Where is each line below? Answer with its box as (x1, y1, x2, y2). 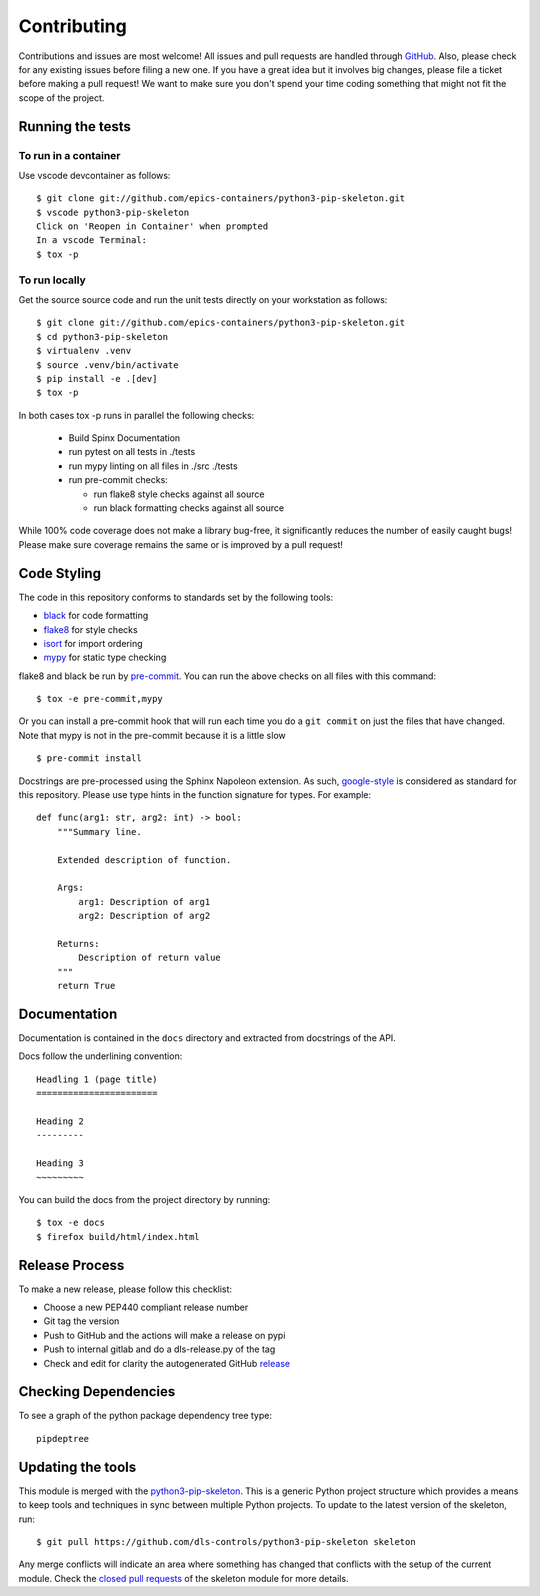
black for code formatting (43, 610, 149, 622)
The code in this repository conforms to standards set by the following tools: (18, 591, 334, 603)
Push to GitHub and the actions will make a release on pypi (43, 1329, 286, 1341)
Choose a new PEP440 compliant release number (43, 1301, 249, 1313)
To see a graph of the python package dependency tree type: (18, 1410, 272, 1422)
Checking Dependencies (18, 1383, 176, 1400)
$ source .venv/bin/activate (36, 359, 179, 370)
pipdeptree (36, 1433, 90, 1444)
